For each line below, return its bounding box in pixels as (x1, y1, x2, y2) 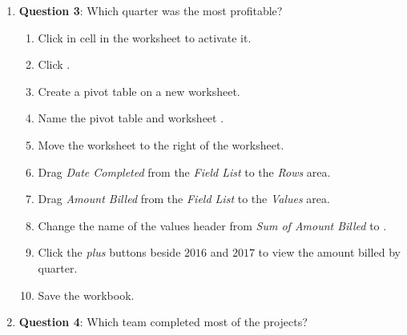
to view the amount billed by (258, 244, 401, 261)
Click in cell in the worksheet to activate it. (38, 29, 252, 46)
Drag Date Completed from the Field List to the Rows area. (38, 163, 331, 180)
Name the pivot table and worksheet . (38, 110, 224, 126)
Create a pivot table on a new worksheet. (38, 82, 240, 99)
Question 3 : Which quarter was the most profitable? (18, 2, 283, 18)
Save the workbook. (38, 286, 135, 303)
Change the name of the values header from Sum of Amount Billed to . (38, 217, 387, 233)
